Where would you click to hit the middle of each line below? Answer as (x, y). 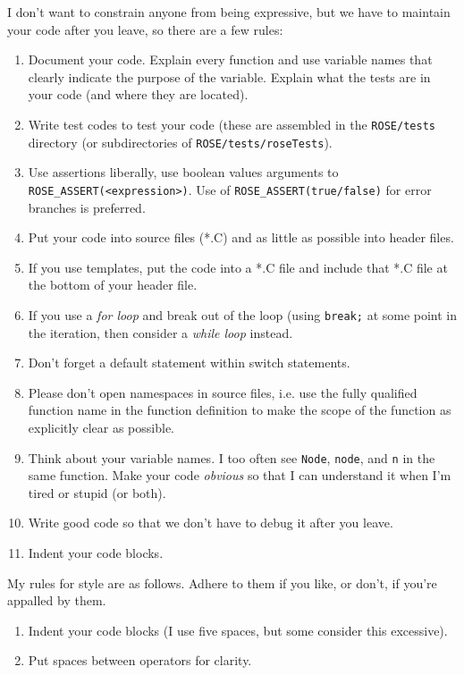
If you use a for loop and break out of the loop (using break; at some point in (243, 314)
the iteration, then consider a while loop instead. (160, 332)
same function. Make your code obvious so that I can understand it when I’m (240, 475)
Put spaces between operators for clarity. (140, 660)
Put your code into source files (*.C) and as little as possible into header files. (241, 237)
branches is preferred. (87, 207)
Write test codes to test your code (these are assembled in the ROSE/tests (232, 124)
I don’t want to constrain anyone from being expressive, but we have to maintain (229, 12)
